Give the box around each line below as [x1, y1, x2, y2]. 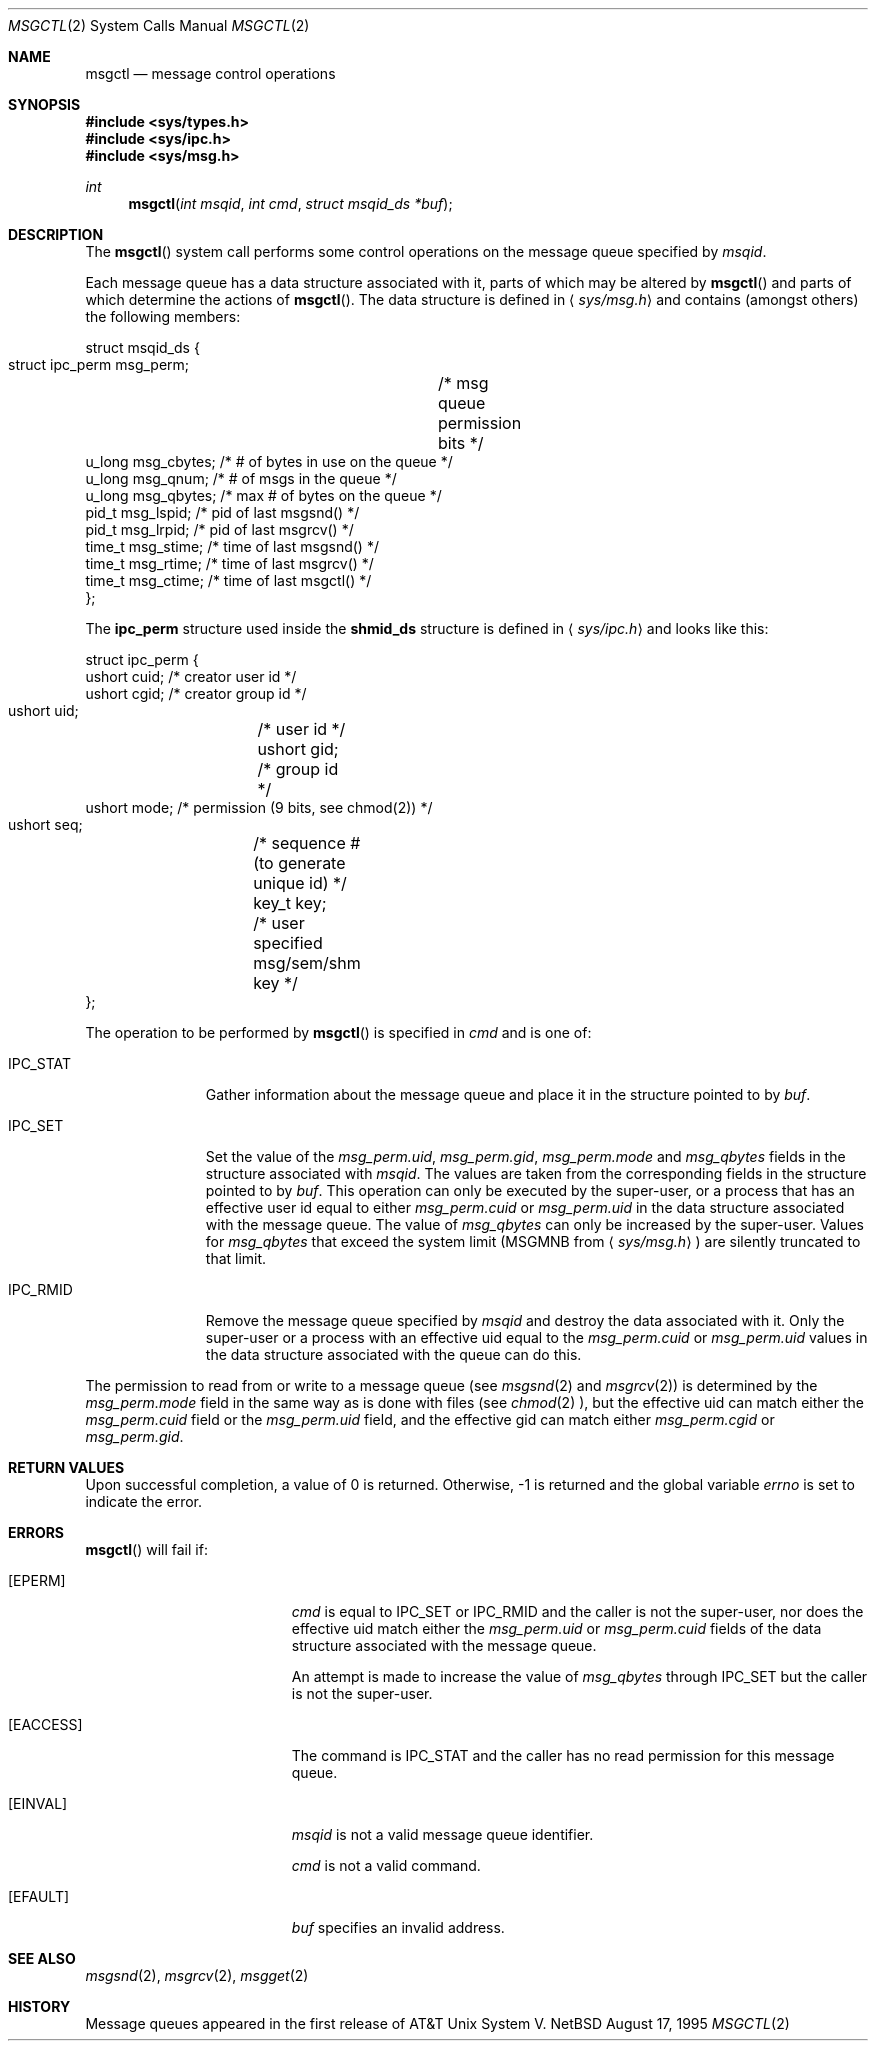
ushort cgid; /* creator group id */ [85, 685, 307, 702]
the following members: [85, 308, 241, 325]
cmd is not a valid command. [291, 1857, 481, 1874]
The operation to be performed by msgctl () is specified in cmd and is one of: [85, 1024, 592, 1041]
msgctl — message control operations [85, 65, 336, 82]
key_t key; [253, 893, 327, 913]
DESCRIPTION [8, 226, 104, 243]
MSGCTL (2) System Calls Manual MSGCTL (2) [8, 17, 310, 34]
